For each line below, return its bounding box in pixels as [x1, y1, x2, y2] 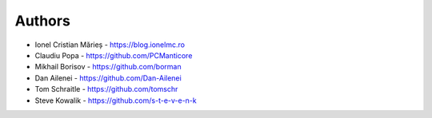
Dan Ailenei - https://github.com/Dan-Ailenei [34, 73, 182, 83]
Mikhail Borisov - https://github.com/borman [34, 62, 182, 72]
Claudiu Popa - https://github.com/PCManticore [34, 50, 193, 60]
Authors [14, 12, 71, 29]
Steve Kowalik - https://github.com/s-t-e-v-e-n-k [34, 96, 197, 105]
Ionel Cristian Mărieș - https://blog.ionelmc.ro [34, 40, 186, 49]
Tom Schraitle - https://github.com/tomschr [34, 85, 178, 94]
